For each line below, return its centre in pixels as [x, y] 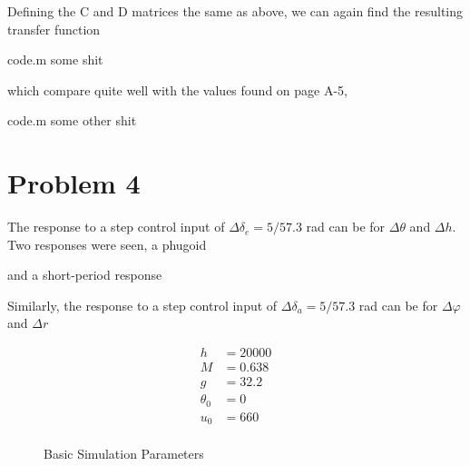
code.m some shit [55, 59]
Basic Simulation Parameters [124, 454]
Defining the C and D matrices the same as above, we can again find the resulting [235, 11]
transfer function [54, 29]
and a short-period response [85, 275]
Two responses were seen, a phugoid [107, 244]
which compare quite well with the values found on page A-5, [177, 89]
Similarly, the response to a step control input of [142, 305]
